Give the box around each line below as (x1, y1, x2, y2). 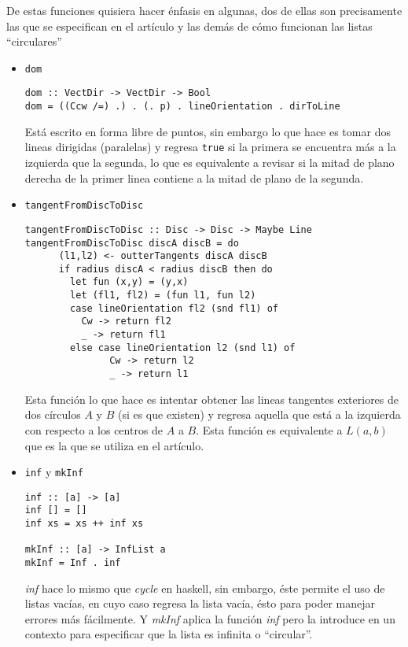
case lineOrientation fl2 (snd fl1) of (70, 302, 278, 314)
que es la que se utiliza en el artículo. (24, 437, 204, 453)
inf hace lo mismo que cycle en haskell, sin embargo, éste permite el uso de (24, 579, 385, 596)
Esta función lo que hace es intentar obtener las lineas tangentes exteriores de (24, 390, 399, 407)
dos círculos (24, 406, 81, 423)
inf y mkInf (24, 464, 83, 480)
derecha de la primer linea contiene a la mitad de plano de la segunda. (24, 169, 364, 186)
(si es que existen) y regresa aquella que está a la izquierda (117, 406, 401, 423)
